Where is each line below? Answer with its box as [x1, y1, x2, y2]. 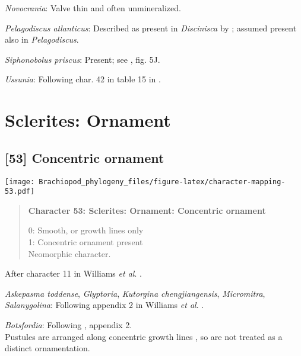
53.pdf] [5, 187, 35, 196]
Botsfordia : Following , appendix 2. [5, 319, 132, 331]
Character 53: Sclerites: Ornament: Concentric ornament [28, 204, 266, 216]
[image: [5, 177, 35, 186]
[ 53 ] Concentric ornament [5, 148, 164, 166]
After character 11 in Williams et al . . [5, 267, 142, 280]
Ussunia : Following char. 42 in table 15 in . [5, 73, 161, 85]
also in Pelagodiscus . [5, 33, 79, 46]
